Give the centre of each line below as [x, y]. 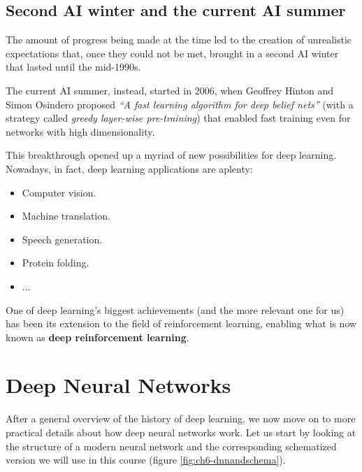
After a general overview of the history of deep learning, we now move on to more [181, 419]
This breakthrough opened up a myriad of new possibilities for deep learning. [171, 155]
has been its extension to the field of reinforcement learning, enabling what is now [181, 323]
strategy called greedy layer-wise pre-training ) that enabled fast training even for [178, 118]
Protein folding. [56, 263]
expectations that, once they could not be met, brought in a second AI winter [172, 53]
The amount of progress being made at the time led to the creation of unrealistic [179, 40]
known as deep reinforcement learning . [97, 337]
